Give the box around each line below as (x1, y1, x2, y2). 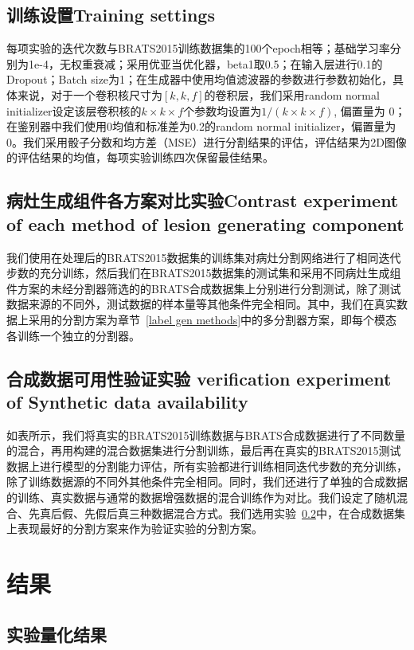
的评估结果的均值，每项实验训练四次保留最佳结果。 (6, 149, 274, 166)
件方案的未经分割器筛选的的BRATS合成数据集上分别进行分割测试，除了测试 (6, 280, 401, 296)
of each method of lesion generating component (6, 211, 404, 236)
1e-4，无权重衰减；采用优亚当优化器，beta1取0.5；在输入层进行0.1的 (28, 55, 383, 72)
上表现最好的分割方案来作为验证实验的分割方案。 (6, 520, 263, 537)
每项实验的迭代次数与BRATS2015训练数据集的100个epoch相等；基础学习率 (6, 40, 390, 57)
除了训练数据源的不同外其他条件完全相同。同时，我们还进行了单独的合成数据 (6, 473, 408, 490)
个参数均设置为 (183, 102, 262, 119)
